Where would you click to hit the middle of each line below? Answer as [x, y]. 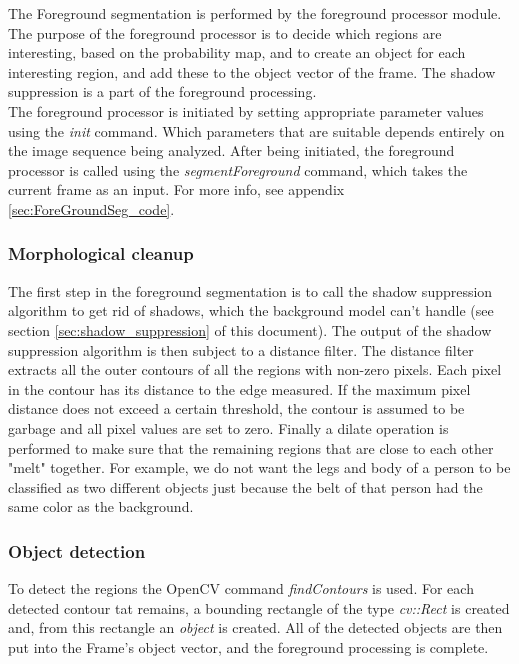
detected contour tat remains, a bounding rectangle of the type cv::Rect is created [259, 607]
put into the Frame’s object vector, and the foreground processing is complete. [248, 646]
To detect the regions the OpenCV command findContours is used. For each [241, 588]
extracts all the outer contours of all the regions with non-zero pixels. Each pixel [255, 369]
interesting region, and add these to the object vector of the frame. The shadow [252, 71]
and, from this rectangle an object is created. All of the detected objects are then [255, 627]
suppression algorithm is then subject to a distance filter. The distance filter [241, 349]
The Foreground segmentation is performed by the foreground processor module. [255, 13]
